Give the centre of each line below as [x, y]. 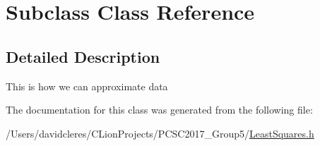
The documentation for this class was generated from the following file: [159, 110]
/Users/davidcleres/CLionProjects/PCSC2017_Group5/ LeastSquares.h [160, 133]
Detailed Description [83, 56]
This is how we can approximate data [87, 86]
